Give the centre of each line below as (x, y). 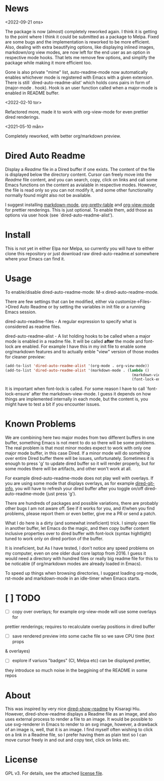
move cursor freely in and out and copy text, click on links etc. (68, 740)
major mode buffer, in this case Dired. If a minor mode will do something (78, 453)
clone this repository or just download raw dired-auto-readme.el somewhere (82, 253)
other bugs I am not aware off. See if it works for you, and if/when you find (80, 508)
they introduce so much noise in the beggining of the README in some (76, 671)
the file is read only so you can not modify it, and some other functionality (79, 190)
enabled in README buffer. (32, 93)
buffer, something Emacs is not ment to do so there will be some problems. (80, 443)
